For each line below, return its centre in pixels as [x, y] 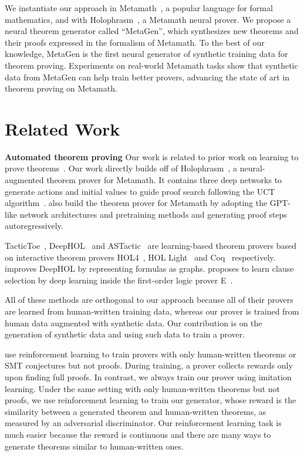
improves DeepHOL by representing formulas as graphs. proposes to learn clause [149, 268]
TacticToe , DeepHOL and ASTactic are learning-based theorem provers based [151, 246]
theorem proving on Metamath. [61, 88]
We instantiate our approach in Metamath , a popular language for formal [139, 8]
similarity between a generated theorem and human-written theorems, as [136, 411]
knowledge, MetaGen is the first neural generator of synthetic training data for [146, 54]
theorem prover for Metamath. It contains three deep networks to [164, 180]
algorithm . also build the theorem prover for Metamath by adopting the [136, 203]
